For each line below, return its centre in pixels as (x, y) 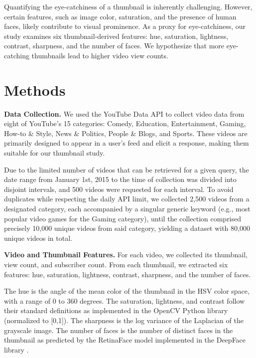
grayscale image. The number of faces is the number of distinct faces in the (119, 330)
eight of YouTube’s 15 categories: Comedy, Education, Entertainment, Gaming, (125, 123)
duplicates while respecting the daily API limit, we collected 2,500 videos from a (127, 199)
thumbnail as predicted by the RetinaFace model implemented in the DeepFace (125, 340)
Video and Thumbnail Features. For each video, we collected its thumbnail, (126, 255)
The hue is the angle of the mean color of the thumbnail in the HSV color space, (127, 291)
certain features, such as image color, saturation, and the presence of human (120, 16)
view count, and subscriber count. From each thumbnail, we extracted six (116, 264)
